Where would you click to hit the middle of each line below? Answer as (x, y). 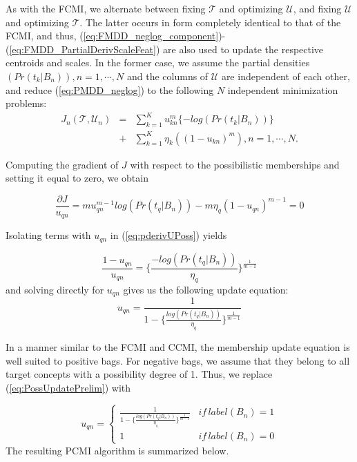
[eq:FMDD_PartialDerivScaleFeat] (83, 49)
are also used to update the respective (243, 49)
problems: (26, 103)
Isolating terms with (48, 235)
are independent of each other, (286, 76)
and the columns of (167, 76)
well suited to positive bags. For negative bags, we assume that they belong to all (178, 360)
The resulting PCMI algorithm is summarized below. (117, 450)
